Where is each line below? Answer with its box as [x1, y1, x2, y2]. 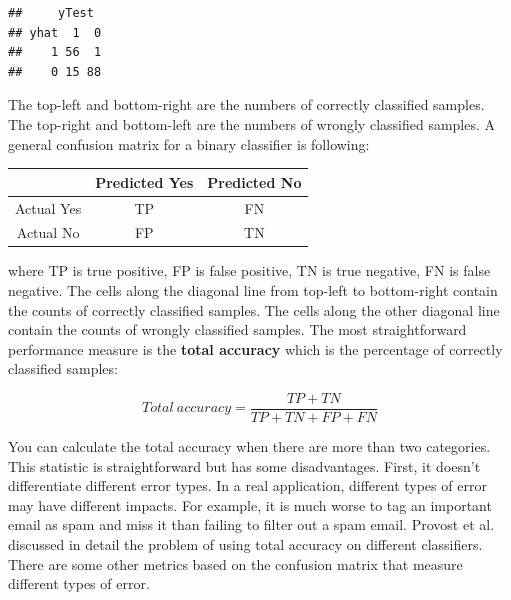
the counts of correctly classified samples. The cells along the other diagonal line [8, 299, 500, 320]
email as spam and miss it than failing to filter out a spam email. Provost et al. [8, 514, 495, 535]
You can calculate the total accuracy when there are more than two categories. [8, 436, 491, 457]
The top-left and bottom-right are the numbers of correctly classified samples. [8, 94, 485, 115]
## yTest [8, 6, 94, 20]
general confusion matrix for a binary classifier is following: [8, 133, 370, 154]
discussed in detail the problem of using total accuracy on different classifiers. [8, 534, 483, 555]
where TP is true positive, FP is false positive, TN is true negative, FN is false [8, 260, 491, 281]
